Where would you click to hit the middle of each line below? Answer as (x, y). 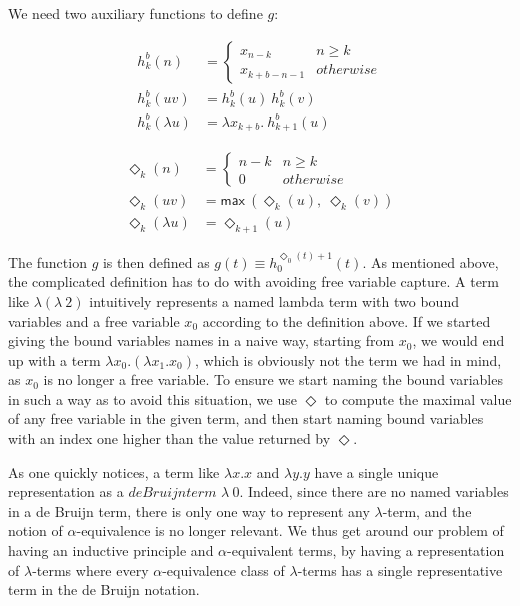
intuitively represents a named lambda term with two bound (274, 300)
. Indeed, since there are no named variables (374, 491)
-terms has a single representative (400, 569)
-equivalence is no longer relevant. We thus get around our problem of (290, 530)
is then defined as (156, 261)
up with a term (54, 359)
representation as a (66, 491)
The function (47, 261)
